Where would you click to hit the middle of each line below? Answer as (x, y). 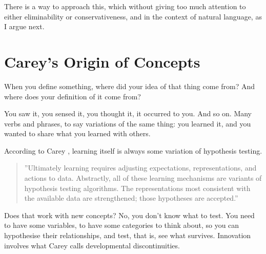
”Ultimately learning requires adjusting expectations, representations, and (140, 168)
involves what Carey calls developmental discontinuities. (92, 245)
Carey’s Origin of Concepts (102, 61)
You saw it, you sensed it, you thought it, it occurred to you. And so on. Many (128, 113)
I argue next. (24, 26)
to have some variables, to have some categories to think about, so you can (122, 225)
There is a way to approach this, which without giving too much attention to (125, 6)
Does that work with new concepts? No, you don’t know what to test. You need (129, 215)
